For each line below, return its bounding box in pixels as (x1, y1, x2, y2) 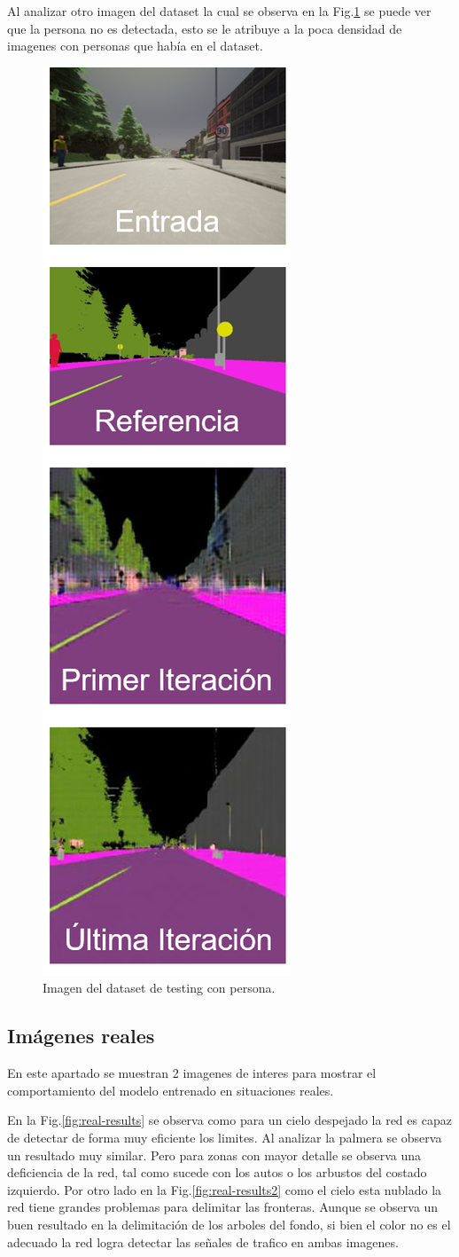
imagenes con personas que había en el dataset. (7, 36, 263, 55)
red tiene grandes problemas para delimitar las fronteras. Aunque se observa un (7, 1198, 439, 1216)
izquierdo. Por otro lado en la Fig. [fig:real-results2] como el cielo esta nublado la (7, 1180, 442, 1198)
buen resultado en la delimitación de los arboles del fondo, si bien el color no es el (7, 1214, 451, 1233)
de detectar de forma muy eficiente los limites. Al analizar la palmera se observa (7, 1127, 442, 1146)
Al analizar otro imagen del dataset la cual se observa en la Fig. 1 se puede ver (7, 2, 432, 20)
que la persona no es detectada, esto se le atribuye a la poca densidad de (7, 19, 402, 37)
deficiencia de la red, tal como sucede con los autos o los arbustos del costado (7, 1163, 427, 1182)
